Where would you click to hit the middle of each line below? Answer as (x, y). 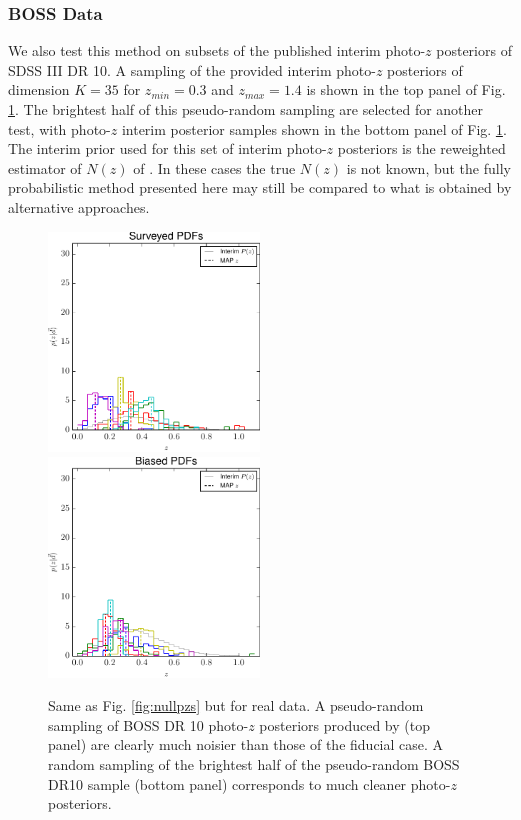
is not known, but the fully (428, 167)
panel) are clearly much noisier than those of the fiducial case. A (246, 744)
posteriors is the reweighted (421, 148)
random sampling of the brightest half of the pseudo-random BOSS (254, 764)
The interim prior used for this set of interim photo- (167, 148)
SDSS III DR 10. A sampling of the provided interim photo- (192, 69)
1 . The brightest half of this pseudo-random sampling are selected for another (246, 109)
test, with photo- (59, 128)
